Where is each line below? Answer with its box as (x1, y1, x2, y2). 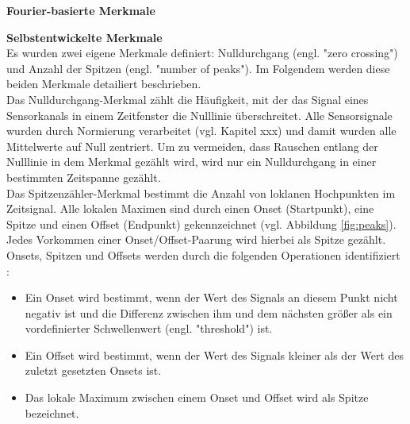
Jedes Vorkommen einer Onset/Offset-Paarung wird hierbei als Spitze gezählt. (6, 231, 386, 248)
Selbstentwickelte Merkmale (6, 29, 163, 45)
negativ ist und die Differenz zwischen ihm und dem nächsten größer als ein (25, 304, 393, 321)
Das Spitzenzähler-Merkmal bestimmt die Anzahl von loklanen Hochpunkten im (6, 184, 396, 201)
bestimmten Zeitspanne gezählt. (6, 168, 161, 185)
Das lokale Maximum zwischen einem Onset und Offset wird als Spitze (25, 389, 369, 406)
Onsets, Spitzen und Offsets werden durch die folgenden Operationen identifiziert (6, 246, 400, 263)
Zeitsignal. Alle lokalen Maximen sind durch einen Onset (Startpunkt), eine (6, 200, 374, 217)
